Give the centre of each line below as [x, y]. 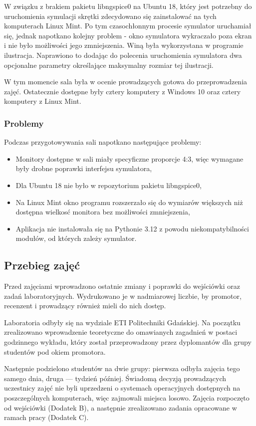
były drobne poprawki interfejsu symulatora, [84, 168]
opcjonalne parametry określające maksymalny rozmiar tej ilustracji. [109, 65]
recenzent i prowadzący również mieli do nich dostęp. [85, 306]
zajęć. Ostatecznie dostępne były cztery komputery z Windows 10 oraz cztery [123, 91]
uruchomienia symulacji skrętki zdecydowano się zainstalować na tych [110, 16]
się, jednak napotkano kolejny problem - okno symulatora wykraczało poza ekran [128, 35]
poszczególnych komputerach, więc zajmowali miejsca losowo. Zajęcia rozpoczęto [127, 398]
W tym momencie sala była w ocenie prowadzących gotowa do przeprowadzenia [126, 82]
